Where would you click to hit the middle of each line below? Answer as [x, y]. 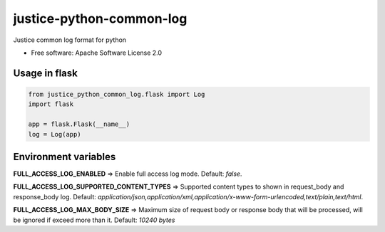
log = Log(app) [55, 134]
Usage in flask [45, 73]
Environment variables [65, 157]
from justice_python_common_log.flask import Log [117, 94]
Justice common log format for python [70, 40]
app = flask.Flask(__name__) [79, 124]
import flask [51, 104]
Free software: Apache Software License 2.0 [97, 53]
